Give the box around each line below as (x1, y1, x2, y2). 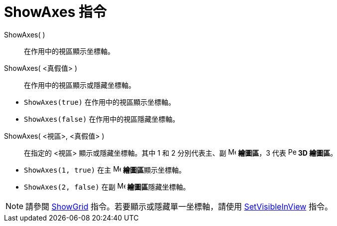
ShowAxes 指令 (4, 3, 107, 20)
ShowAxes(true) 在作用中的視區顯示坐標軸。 (24, 97, 175, 106)
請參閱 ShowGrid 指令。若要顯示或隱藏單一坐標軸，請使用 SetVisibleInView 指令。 (25, 201, 333, 212)
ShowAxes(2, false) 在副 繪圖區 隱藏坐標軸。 (24, 182, 190, 191)
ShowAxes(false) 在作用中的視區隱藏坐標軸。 (24, 114, 180, 123)
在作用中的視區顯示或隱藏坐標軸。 (24, 80, 135, 89)
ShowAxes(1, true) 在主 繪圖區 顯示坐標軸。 (24, 165, 186, 174)
